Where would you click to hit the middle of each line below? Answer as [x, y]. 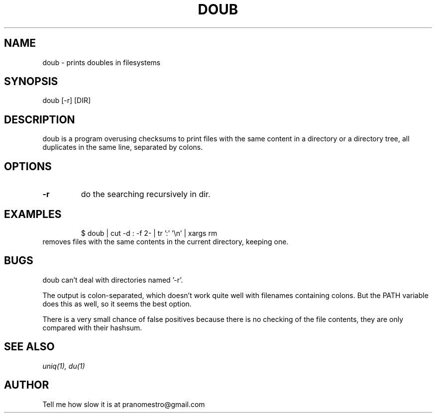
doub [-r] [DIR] [67, 101]
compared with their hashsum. [92, 327]
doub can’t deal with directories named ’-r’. [113, 280]
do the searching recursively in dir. [146, 194]
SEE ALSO [29, 347]
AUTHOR [27, 385]
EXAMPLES [33, 214]
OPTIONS [28, 166]
